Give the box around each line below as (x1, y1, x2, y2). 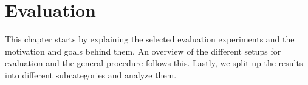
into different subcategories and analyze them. (5, 68, 177, 81)
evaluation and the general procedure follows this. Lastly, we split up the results (5, 56, 303, 69)
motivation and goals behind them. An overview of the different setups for (5, 44, 281, 57)
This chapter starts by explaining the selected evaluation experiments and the (5, 33, 295, 46)
